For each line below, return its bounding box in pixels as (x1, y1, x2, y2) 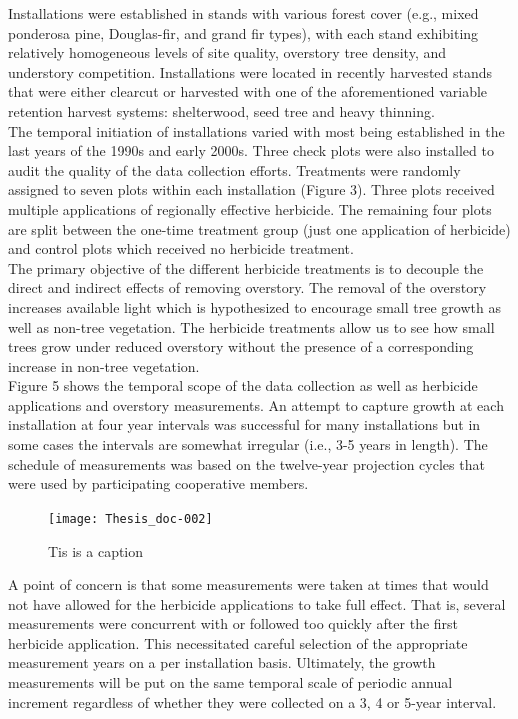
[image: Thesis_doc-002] (48, 511, 213, 526)
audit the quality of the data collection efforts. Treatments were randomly (8, 159, 461, 180)
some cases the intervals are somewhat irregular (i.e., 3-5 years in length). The (8, 434, 488, 455)
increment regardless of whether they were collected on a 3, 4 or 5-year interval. (8, 691, 497, 712)
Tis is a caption (48, 540, 144, 561)
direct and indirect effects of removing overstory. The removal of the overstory (8, 277, 487, 298)
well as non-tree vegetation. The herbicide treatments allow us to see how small (8, 316, 495, 337)
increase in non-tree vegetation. (8, 355, 200, 376)
